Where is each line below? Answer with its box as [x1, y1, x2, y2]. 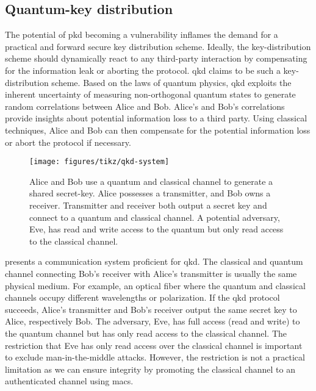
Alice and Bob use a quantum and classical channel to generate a [29, 174, 273, 187]
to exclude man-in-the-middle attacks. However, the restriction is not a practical [5, 351, 305, 364]
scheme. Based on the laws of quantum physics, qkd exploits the [51, 76, 292, 88]
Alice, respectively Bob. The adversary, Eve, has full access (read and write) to [5, 315, 300, 328]
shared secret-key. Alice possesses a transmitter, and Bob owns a [29, 187, 271, 199]
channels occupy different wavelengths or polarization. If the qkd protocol [5, 291, 280, 304]
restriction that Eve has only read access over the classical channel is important [5, 339, 303, 351]
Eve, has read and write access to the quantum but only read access [29, 223, 284, 235]
